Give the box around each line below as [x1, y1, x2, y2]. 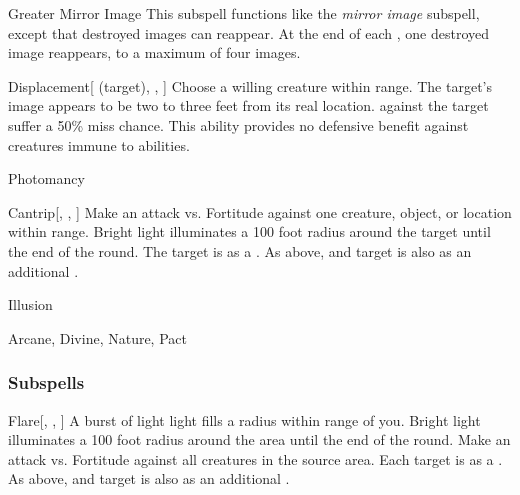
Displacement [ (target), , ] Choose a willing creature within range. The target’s [8, 75, 493, 96]
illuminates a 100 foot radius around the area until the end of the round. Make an [8, 429, 511, 450]
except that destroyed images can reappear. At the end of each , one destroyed [8, 22, 489, 43]
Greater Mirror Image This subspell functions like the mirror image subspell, [8, 3, 480, 23]
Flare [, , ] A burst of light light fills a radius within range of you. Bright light [8, 409, 481, 430]
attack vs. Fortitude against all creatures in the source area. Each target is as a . [8, 448, 503, 469]
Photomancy [8, 168, 85, 189]
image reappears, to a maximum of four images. [8, 42, 301, 63]
